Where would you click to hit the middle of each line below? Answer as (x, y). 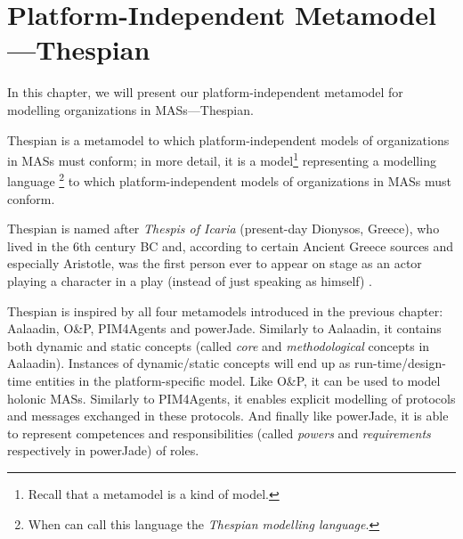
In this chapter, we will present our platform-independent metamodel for (205, 92)
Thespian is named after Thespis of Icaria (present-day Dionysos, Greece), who (223, 229)
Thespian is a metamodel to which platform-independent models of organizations (228, 139)
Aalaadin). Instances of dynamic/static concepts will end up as (179, 363)
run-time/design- (400, 363)
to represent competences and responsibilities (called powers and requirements (219, 433)
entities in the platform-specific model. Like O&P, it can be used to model (238, 380)
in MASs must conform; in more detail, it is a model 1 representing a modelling (222, 159)
